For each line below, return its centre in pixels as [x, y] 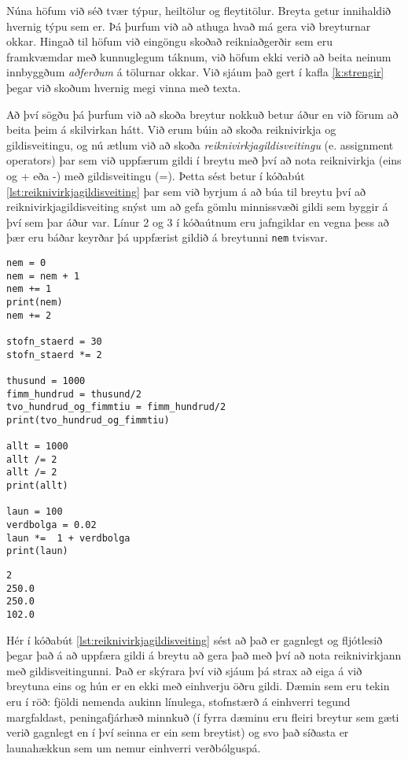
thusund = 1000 [46, 380]
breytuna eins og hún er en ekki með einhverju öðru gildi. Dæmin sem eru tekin [198, 686]
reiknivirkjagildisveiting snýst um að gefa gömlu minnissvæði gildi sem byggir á [197, 207]
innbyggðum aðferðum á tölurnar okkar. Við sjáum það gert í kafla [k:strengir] [195, 72]
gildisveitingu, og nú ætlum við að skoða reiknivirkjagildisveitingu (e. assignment [200, 144]
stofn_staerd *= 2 [54, 355]
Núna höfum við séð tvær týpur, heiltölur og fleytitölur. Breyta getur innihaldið [199, 10]
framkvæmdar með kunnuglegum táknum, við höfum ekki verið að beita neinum [199, 56]
